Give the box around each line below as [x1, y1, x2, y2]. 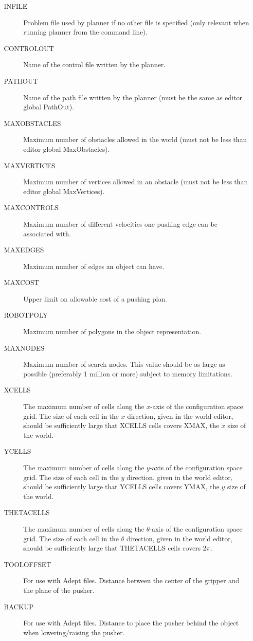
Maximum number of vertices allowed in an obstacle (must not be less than [23, 177, 248, 187]
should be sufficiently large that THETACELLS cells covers [23, 543, 201, 553]
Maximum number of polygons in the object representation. [23, 326, 201, 337]
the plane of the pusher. [23, 585, 94, 595]
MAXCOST [4, 277, 39, 287]
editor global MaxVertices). [23, 186, 105, 196]
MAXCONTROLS [4, 202, 59, 213]
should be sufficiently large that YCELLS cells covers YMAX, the [23, 481, 219, 492]
